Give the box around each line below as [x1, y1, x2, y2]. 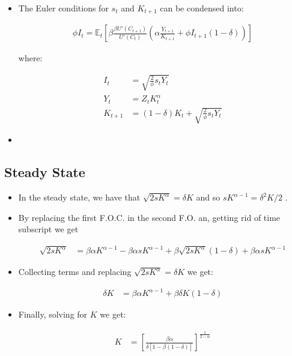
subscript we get [18, 223, 79, 235]
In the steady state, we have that [18, 191, 141, 204]
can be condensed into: [160, 2, 244, 14]
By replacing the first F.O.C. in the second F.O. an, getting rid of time [18, 211, 281, 223]
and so [196, 191, 221, 204]
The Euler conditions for [18, 2, 109, 14]
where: [18, 52, 43, 64]
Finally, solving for [18, 308, 88, 321]
